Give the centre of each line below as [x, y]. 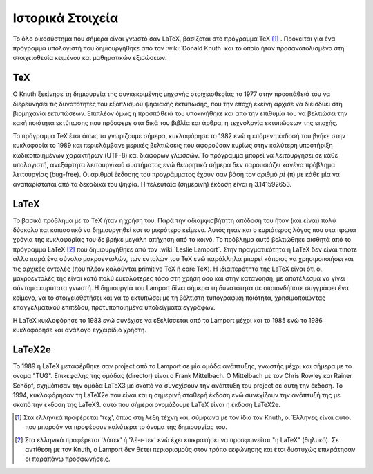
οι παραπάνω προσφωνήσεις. [68, 459]
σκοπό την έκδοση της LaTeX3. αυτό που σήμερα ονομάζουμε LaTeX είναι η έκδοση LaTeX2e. [147, 405]
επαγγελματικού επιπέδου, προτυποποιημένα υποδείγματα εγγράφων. [114, 307]
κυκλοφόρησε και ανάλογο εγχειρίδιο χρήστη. [79, 330]
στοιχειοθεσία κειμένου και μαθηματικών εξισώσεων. [90, 58]
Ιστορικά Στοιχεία [66, 18]
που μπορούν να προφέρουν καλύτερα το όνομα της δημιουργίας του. [126, 427]
